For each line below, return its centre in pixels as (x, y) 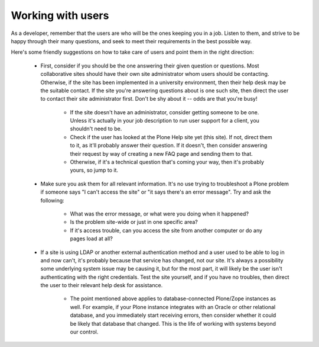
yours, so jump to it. (94, 170)
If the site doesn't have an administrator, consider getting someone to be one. (165, 112)
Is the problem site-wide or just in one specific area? (134, 222)
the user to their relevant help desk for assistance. (102, 285)
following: (52, 200)
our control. (84, 332)
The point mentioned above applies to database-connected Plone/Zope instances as (173, 298)
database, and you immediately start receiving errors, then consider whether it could (173, 315)
